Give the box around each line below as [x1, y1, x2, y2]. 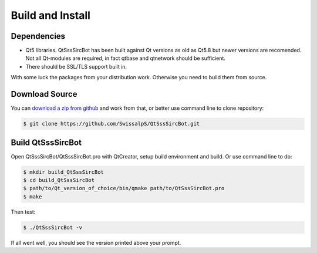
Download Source [11, 89, 77, 99]
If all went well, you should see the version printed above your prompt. [11, 239, 181, 246]
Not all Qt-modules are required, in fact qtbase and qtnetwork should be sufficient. [25, 55, 226, 62]
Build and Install [11, 9, 91, 22]
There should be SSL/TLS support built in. [25, 63, 127, 70]
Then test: [11, 208, 36, 215]
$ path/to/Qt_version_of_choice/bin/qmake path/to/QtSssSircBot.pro [23, 185, 225, 192]
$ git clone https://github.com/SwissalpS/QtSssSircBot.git [23, 120, 200, 127]
